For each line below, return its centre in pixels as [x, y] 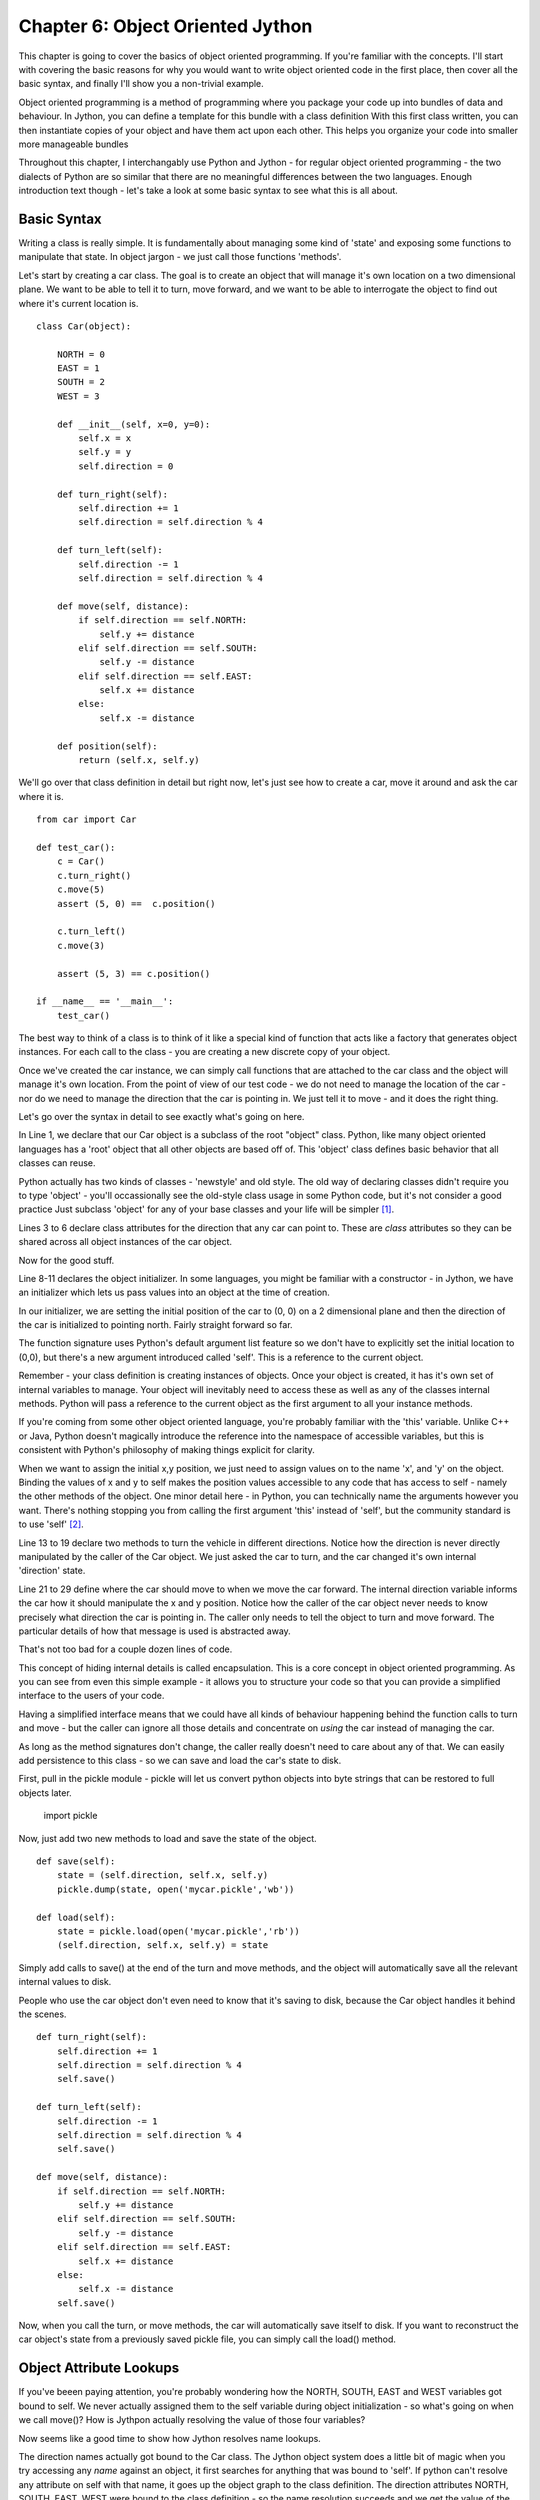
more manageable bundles [73, 144]
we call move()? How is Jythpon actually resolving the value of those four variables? [192, 2420]
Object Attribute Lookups [99, 2368]
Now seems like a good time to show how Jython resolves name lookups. [170, 2438]
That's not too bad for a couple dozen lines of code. [125, 1649]
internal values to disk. [65, 1982]
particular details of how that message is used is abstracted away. [155, 1631]
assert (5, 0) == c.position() [136, 903]
